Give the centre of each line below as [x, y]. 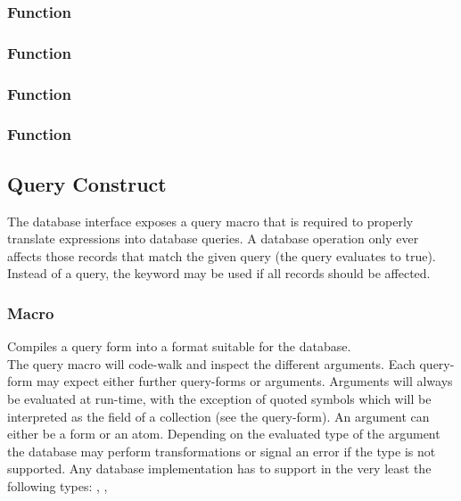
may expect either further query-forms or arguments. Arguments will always [245, 381]
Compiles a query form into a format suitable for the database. [179, 346]
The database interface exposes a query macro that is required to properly [210, 221]
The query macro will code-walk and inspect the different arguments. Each [211, 363]
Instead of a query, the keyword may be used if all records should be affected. [219, 273]
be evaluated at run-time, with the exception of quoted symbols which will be [219, 398]
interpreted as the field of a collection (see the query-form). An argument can [218, 416]
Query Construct [87, 183]
